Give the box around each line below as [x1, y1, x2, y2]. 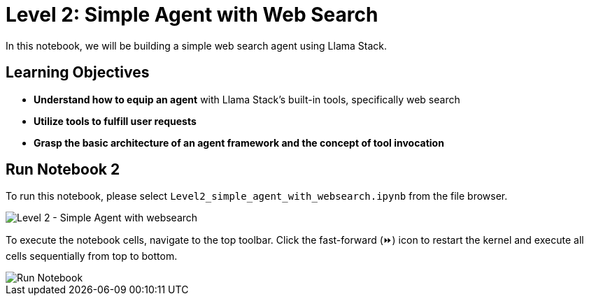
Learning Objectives [6, 64, 150, 82]
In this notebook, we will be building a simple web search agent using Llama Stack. [6, 39, 388, 52]
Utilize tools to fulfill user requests [34, 115, 197, 127]
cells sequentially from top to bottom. [6, 250, 178, 263]
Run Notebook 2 [6, 161, 120, 179]
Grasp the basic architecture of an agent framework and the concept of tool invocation [34, 136, 444, 149]
